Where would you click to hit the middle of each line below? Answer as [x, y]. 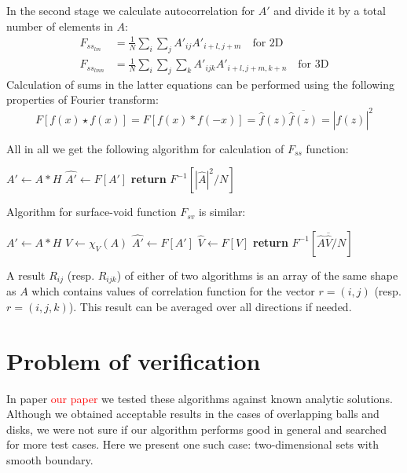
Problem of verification [134, 360]
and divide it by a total [330, 10]
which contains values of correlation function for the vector [173, 291]
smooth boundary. [50, 459]
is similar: [222, 212]
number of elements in [60, 26]
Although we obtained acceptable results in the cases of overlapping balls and [193, 414]
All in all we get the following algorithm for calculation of [145, 148]
